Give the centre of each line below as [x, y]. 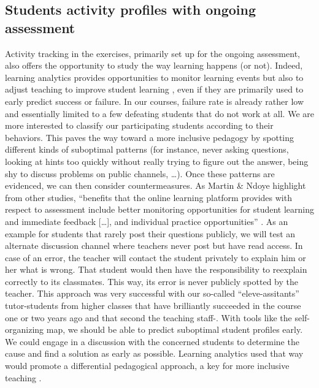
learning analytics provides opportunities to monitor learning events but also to [154, 77]
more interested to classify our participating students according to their [139, 125]
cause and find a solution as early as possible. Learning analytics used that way [154, 353]
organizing [25, 329]
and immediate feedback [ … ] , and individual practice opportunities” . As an [147, 221]
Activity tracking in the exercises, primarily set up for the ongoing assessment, [152, 53]
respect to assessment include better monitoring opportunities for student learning [160, 209]
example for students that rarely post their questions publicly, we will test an [150, 233]
